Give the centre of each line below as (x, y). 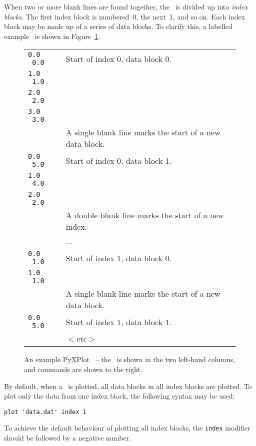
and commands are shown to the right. (83, 369)
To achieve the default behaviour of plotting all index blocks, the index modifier (127, 428)
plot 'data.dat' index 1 (45, 412)
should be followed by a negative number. (68, 438)
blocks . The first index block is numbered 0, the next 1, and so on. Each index (125, 16)
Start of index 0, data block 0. (118, 58)
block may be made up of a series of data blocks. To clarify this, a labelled (118, 26)
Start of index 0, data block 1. (118, 160)
